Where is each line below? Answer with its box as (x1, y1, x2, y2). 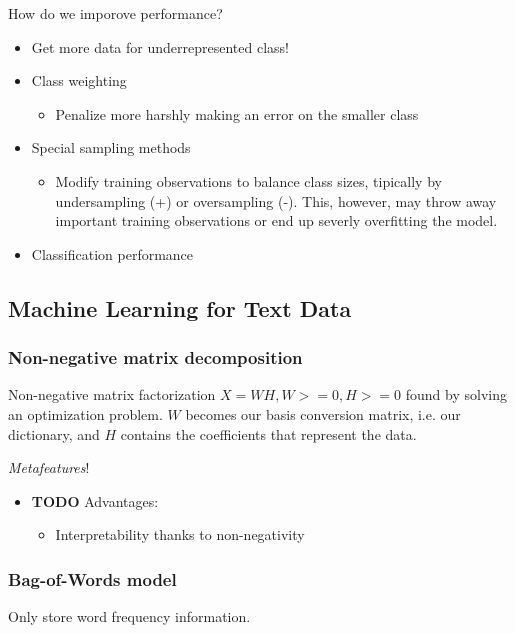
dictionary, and (8, 423, 100, 444)
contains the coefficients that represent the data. (120, 423, 417, 444)
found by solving (405, 384, 507, 405)
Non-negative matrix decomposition (8, 345, 303, 370)
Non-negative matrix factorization (8, 384, 216, 405)
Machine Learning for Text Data (8, 292, 352, 323)
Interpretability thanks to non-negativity (55, 524, 305, 545)
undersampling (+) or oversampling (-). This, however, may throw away (55, 190, 497, 211)
